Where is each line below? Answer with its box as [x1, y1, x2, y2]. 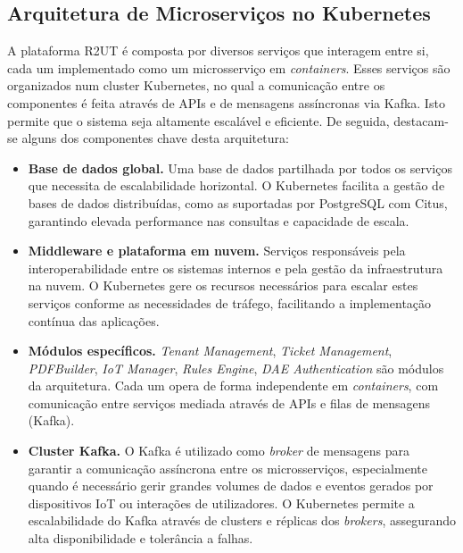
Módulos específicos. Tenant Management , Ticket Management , [28, 341, 393, 360]
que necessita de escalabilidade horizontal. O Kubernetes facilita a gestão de [28, 176, 445, 195]
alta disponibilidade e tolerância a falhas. [28, 529, 253, 548]
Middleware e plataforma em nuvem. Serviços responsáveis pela [28, 241, 406, 260]
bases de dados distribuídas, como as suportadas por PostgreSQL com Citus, [28, 193, 448, 212]
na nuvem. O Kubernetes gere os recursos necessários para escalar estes [28, 276, 418, 295]
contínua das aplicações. [28, 311, 160, 330]
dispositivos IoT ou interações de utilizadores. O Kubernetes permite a [28, 493, 415, 512]
